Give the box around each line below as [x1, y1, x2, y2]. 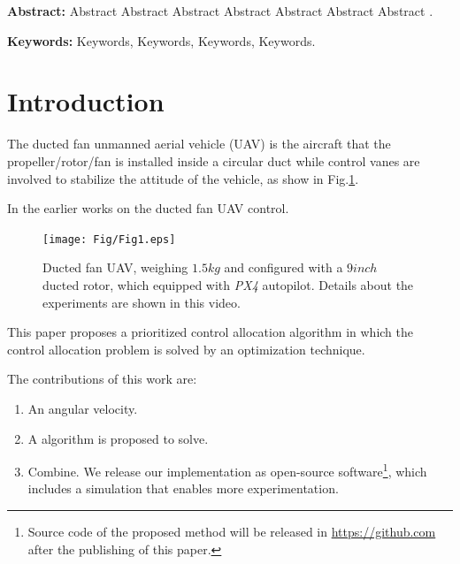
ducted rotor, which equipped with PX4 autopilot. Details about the [42, 275, 414, 293]
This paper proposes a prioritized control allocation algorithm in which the [7, 323, 414, 341]
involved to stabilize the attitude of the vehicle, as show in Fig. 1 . [7, 169, 359, 187]
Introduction [7, 83, 165, 119]
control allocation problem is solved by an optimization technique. [7, 339, 365, 358]
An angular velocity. [27, 399, 138, 417]
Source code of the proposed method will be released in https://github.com [27, 522, 436, 540]
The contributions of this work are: [7, 370, 197, 388]
